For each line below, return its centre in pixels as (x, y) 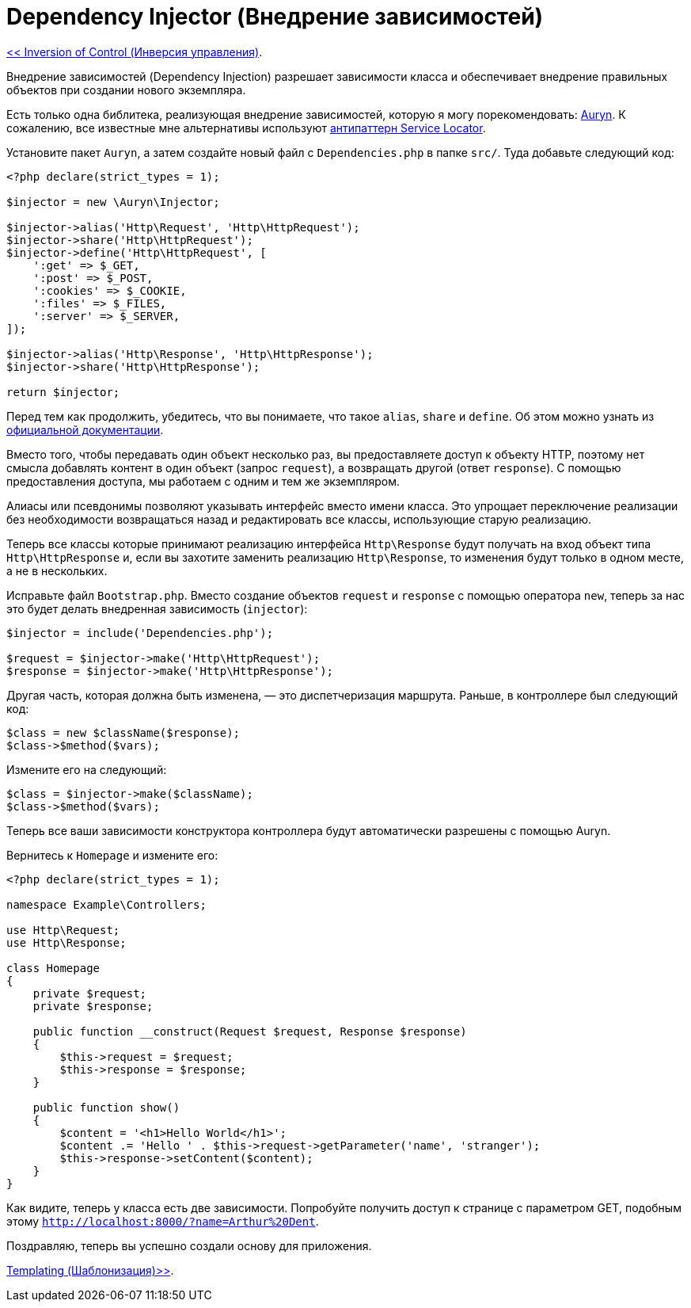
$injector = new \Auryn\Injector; (113, 202)
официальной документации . (85, 429)
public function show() (106, 1107)
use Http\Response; (66, 942)
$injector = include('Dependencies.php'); (140, 633)
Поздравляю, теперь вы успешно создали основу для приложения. (189, 1245)
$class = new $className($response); (123, 732)
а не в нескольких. (57, 570)
